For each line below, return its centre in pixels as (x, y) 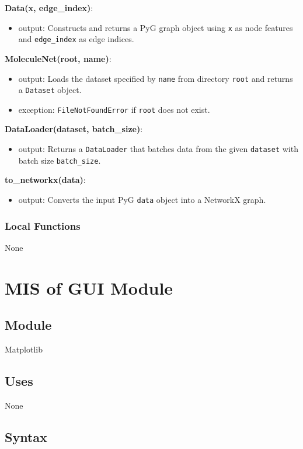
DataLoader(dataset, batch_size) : (74, 129)
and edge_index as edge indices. (76, 39)
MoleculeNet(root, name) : (58, 58)
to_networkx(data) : (45, 180)
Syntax (26, 436)
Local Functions (43, 225)
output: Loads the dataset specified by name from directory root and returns (156, 78)
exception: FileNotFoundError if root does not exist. (114, 109)
